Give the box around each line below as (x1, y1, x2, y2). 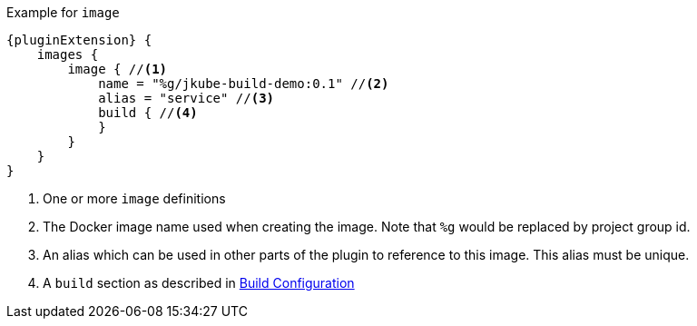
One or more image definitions (43, 191, 226, 206)
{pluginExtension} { (6, 33, 152, 47)
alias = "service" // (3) (98, 91, 275, 105)
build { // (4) (98, 105, 198, 120)
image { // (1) (67, 62, 168, 76)
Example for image (6, 5, 120, 20)
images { (36, 47, 99, 62)
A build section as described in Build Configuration (43, 275, 355, 291)
